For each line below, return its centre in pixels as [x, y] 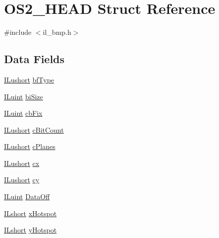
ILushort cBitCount [34, 129]
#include [18, 32]
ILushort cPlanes [30, 146]
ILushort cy [22, 180]
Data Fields [34, 59]
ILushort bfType [29, 79]
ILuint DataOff [27, 197]
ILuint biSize [24, 96]
